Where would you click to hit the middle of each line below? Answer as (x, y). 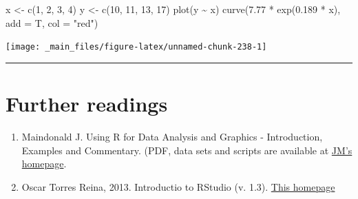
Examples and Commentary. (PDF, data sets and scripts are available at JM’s (187, 150)
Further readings (87, 104)
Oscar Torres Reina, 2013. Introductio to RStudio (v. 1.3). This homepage (178, 186)
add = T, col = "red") (52, 22)
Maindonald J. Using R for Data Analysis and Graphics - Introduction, (172, 136)
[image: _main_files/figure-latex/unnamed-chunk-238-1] (136, 47)
